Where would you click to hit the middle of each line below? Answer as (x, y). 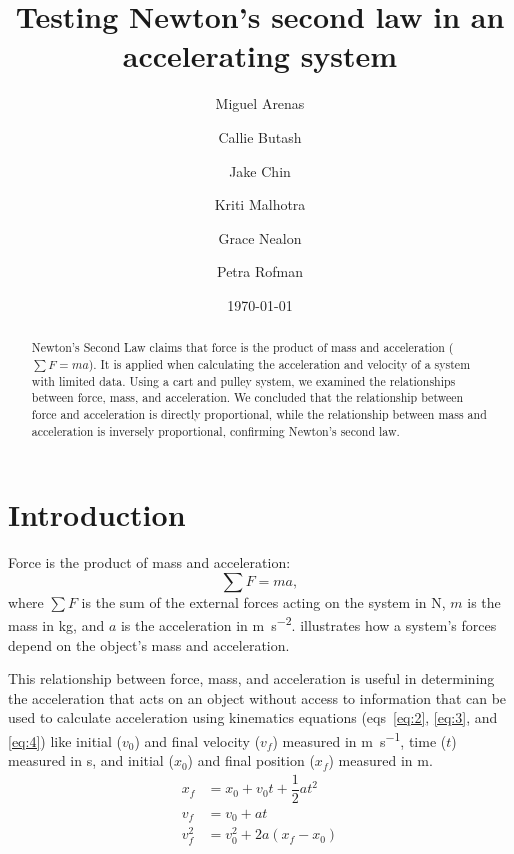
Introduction (97, 514)
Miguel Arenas (260, 103)
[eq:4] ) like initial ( (65, 740)
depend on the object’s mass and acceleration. (149, 644)
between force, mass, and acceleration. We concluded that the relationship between (247, 397)
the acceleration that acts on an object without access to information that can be (257, 697)
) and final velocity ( (197, 740)
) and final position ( (251, 760)
